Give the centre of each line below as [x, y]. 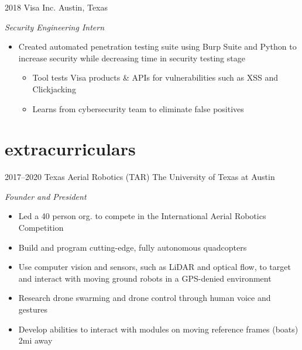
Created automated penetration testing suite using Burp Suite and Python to [157, 46]
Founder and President [46, 196]
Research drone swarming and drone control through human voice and [145, 298]
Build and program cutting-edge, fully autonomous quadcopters [133, 247]
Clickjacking [54, 89]
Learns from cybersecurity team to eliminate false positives [138, 108]
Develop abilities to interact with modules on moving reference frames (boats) [158, 329]
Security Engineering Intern [55, 27]
